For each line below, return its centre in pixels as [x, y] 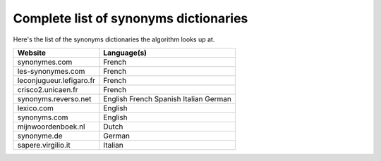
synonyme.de [40, 136]
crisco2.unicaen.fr [48, 89]
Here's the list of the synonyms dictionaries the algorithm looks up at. [114, 39]
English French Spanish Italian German [168, 98]
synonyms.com [43, 117]
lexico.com [36, 108]
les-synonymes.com [51, 71]
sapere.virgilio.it [44, 145]
